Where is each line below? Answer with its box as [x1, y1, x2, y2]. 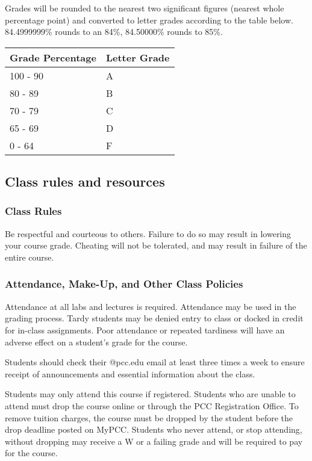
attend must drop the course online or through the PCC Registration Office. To [5, 399, 299, 412]
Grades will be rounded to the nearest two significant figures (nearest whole [5, 2, 284, 14]
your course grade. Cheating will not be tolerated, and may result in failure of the [5, 239, 307, 252]
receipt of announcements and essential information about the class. [5, 367, 255, 380]
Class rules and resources [5, 172, 165, 191]
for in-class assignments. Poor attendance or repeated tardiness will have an [5, 323, 285, 336]
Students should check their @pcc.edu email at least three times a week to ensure [5, 356, 305, 368]
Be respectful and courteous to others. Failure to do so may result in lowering [5, 227, 292, 240]
